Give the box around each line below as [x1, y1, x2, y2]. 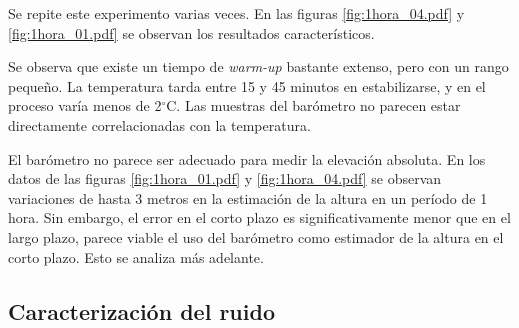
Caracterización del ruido [8, 295, 275, 326]
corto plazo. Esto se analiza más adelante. [8, 246, 264, 267]
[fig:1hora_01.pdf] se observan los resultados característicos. [8, 22, 375, 43]
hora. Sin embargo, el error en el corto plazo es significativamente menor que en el [8, 207, 511, 228]
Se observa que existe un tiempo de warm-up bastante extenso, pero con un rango [8, 56, 509, 77]
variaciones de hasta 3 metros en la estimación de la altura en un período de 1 [8, 187, 488, 208]
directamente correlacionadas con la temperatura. [8, 114, 311, 135]
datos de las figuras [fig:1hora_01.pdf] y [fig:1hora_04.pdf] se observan [8, 168, 442, 189]
